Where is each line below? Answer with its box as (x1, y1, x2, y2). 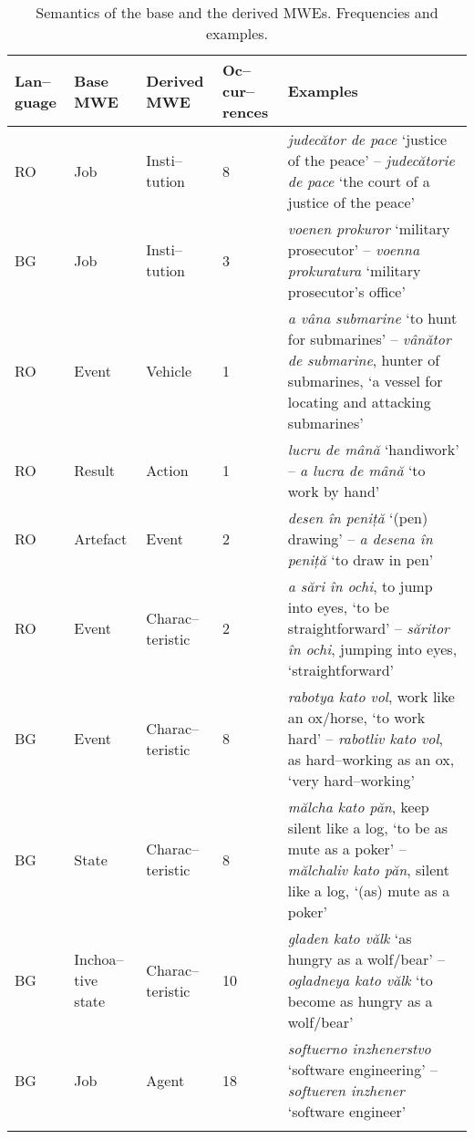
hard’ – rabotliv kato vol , (287, 728, 443, 749)
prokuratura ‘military (287, 260, 421, 281)
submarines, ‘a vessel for (287, 370, 443, 391)
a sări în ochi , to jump (287, 575, 433, 596)
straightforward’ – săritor (287, 617, 449, 638)
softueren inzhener (287, 1080, 405, 1101)
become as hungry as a (287, 990, 433, 1011)
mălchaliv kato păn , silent (287, 859, 449, 880)
